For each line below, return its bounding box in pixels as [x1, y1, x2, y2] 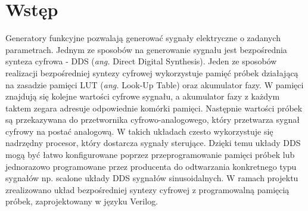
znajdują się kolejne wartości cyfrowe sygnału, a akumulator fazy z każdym [5, 90, 280, 103]
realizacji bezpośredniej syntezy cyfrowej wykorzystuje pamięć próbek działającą [5, 66, 298, 79]
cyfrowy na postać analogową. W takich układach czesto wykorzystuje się [5, 125, 273, 137]
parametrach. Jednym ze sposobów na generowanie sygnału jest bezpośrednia [5, 43, 287, 55]
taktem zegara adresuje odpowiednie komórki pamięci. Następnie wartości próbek [5, 101, 303, 114]
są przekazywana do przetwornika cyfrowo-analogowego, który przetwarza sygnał [5, 113, 300, 126]
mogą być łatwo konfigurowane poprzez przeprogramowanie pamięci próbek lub [5, 148, 295, 161]
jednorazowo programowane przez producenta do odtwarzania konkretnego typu [5, 160, 297, 172]
